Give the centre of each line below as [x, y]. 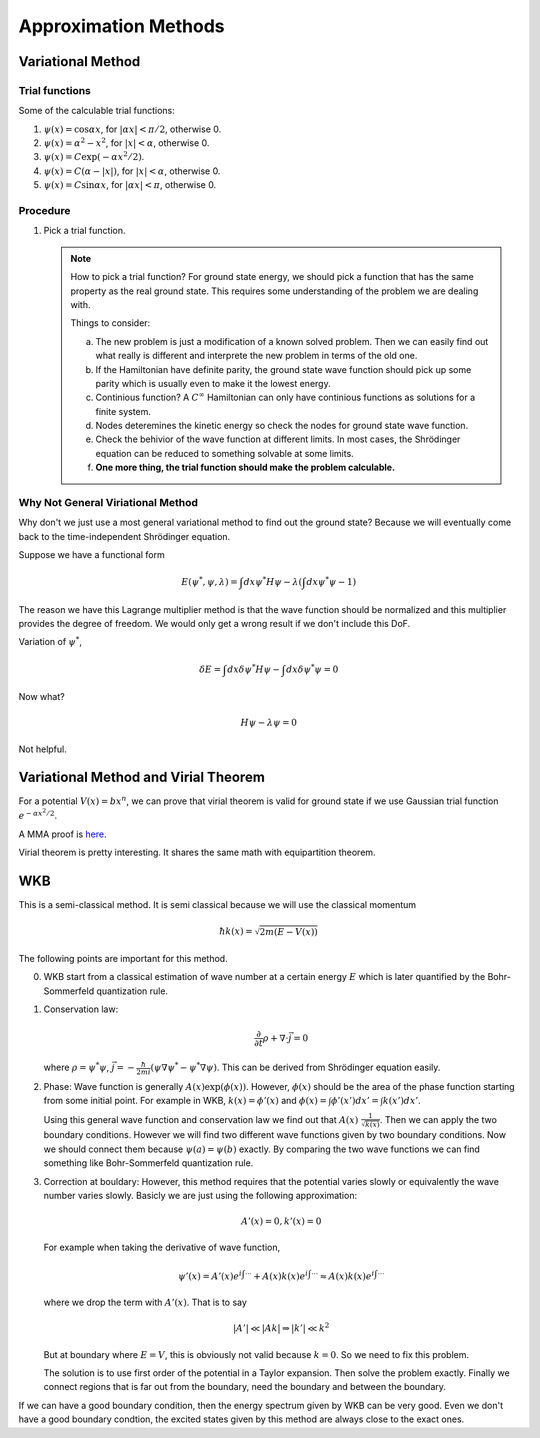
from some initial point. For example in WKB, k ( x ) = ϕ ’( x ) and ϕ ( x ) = [185, 1101]
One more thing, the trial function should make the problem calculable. [245, 467]
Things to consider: [110, 323]
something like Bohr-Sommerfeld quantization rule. [148, 1163]
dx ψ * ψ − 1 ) [331, 581]
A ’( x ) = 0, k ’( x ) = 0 [281, 1221]
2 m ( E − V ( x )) [289, 931]
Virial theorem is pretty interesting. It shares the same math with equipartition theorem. [197, 852]
